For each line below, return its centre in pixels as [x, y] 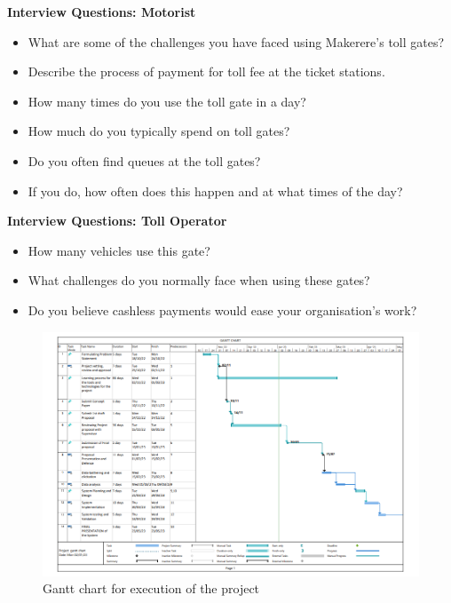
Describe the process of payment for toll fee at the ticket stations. [206, 71]
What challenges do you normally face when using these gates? [199, 280]
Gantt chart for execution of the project [151, 588]
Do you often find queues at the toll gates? [144, 160]
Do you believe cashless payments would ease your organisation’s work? [222, 309]
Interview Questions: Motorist [102, 12]
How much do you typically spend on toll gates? [159, 131]
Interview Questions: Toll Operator [117, 221]
